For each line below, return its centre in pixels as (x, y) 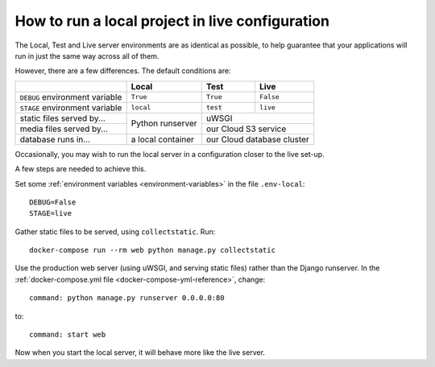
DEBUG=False (53, 202)
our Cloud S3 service (246, 129)
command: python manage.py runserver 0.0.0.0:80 (127, 298)
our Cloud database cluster (257, 139)
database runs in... (55, 139)
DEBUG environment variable (71, 97)
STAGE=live (51, 214)
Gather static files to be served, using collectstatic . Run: (115, 231)
